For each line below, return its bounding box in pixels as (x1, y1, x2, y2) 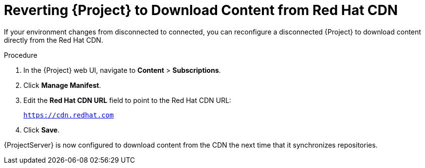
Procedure (4, 50, 37, 59)
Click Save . (23, 125, 60, 134)
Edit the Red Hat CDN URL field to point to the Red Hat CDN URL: (23, 96, 231, 104)
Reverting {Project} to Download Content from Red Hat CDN (4, 2, 398, 18)
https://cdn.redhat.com (23, 111, 114, 119)
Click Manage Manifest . (23, 81, 101, 89)
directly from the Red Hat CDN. (4, 35, 103, 44)
